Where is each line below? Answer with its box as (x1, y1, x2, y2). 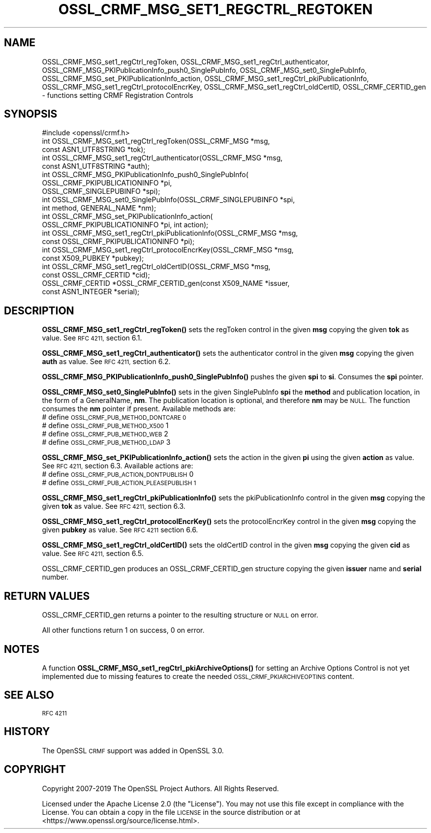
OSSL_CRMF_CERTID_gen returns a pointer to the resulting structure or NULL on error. (42, 611, 318, 619)
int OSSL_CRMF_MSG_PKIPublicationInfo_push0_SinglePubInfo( (42, 170, 248, 179)
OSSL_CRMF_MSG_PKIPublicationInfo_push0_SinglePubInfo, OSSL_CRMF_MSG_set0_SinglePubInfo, (42, 65, 367, 74)
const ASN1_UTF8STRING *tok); (42, 145, 146, 154)
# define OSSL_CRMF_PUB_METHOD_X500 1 (42, 421, 169, 430)
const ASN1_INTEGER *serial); (42, 287, 140, 296)
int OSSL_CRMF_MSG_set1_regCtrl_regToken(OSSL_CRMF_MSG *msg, (42, 137, 270, 146)
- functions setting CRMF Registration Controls (42, 91, 193, 99)
